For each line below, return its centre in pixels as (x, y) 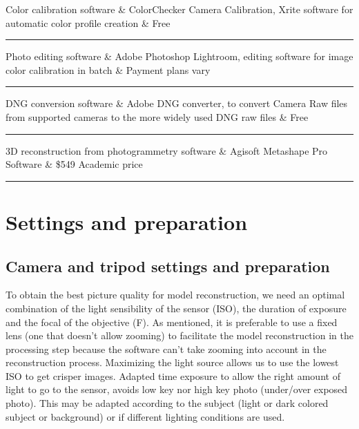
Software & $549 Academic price (74, 164)
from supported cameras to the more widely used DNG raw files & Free (157, 116)
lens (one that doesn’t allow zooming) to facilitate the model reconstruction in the (179, 335)
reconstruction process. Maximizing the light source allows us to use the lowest (172, 362)
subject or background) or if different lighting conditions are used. (145, 416)
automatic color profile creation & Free (88, 22)
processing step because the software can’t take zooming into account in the (166, 349)
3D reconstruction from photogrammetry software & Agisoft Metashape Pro (167, 150)
